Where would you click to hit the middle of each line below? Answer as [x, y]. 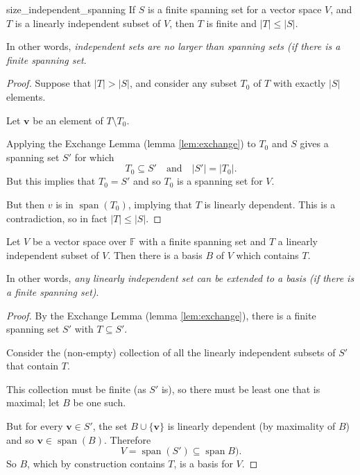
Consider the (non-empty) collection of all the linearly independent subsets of [171, 352]
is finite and [231, 23]
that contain [33, 366]
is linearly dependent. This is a [270, 204]
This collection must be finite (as [76, 389]
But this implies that [51, 181]
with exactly [299, 83]
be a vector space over [79, 241]
